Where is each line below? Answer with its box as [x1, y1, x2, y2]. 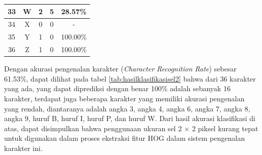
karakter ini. [4, 142, 43, 153]
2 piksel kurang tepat [192, 123, 258, 133]
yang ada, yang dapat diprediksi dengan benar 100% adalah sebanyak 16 [4, 83, 231, 94]
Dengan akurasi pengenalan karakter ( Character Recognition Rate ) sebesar [4, 63, 237, 74]
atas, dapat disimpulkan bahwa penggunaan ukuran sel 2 [4, 123, 182, 133]
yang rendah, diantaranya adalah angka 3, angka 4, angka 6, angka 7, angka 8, [4, 103, 250, 113]
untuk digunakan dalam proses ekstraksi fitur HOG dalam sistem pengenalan [4, 133, 245, 143]
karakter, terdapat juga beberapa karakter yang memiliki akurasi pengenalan [4, 93, 245, 103]
